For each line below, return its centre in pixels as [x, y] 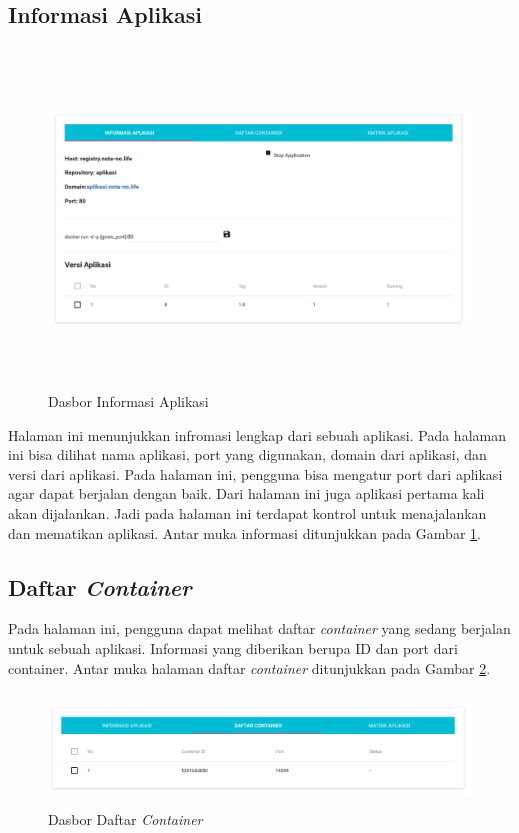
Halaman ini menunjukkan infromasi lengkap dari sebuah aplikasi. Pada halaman [257, 434]
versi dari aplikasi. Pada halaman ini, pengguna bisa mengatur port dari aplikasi [255, 473]
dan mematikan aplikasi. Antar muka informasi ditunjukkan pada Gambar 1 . [244, 532]
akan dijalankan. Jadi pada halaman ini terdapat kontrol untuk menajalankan [247, 512]
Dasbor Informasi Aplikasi [128, 400]
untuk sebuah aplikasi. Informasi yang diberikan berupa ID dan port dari [233, 647]
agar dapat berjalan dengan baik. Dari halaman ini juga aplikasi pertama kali [246, 493]
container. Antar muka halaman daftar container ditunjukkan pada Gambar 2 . [249, 667]
